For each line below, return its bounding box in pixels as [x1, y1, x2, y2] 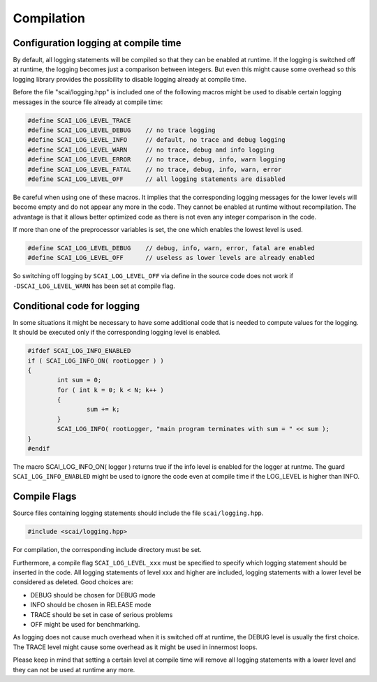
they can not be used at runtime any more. [13, 665, 135, 674]
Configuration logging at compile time [13, 37, 182, 49]
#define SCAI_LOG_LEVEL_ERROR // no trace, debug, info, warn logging [27, 156, 286, 164]
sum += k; [86, 405, 120, 414]
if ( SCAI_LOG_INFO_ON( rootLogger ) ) [27, 356, 164, 365]
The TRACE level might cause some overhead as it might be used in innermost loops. [13, 643, 258, 651]
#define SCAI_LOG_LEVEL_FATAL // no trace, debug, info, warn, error [27, 165, 282, 173]
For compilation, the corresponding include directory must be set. [13, 546, 202, 554]
